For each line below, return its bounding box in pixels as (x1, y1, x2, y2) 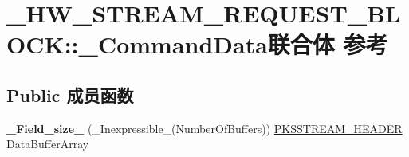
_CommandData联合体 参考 (78, 28, 388, 61)
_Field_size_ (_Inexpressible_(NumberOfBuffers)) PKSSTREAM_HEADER (6, 120, 403, 136)
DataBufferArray (6, 135, 89, 152)
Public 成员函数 (6, 82, 134, 107)
